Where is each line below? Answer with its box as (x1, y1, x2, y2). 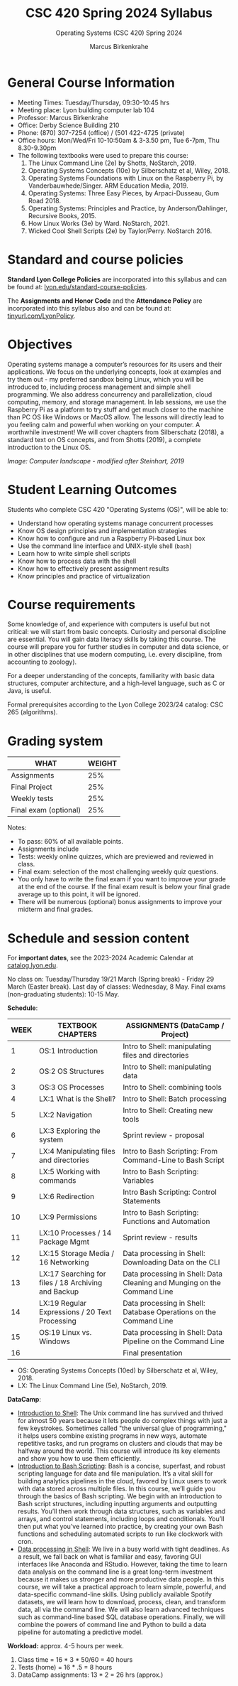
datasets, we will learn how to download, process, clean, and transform (17, 1598, 227, 1606)
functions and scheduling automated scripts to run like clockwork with (17, 1530, 223, 1538)
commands (38, 1176, 76, 1186)
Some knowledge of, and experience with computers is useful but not (7, 620, 210, 628)
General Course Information (7, 75, 175, 90)
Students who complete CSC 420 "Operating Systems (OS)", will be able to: (7, 505, 229, 513)
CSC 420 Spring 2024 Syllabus (25, 5, 213, 21)
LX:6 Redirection (38, 1192, 94, 1202)
